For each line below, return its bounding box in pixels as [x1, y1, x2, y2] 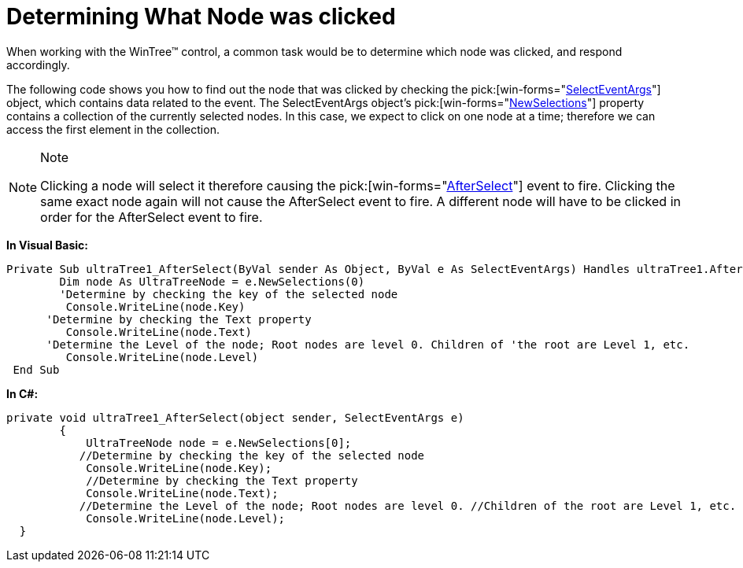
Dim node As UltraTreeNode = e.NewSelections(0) [59, 275, 365, 288]
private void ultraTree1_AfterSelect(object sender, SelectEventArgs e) [6, 411, 464, 424]
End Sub [13, 363, 60, 376]
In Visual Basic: [6, 238, 88, 252]
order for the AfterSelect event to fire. [40, 208, 263, 225]
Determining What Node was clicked [6, 3, 396, 30]
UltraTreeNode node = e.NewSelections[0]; [86, 436, 352, 449]
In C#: [6, 386, 39, 400]
